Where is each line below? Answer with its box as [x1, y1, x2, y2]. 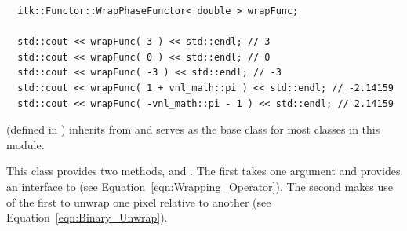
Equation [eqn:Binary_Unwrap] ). [6, 209, 168, 225]
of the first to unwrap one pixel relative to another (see [6, 193, 271, 210]
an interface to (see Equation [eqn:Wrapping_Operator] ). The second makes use [6, 178, 394, 194]
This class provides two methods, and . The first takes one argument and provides [6, 163, 401, 179]
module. [6, 136, 45, 152]
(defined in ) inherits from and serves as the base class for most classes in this [6, 121, 380, 137]
